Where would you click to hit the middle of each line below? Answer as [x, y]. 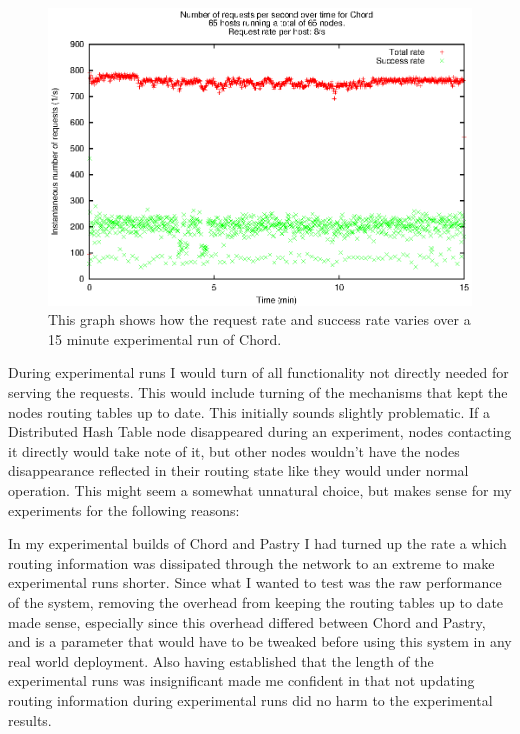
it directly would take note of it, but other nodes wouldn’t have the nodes [234, 450]
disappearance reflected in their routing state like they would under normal [238, 470]
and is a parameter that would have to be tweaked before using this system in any [260, 641]
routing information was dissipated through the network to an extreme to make [251, 562]
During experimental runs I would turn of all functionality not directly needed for [258, 372]
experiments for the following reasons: [124, 509]
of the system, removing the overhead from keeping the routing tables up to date [256, 602]
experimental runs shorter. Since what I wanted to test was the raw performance [255, 582]
